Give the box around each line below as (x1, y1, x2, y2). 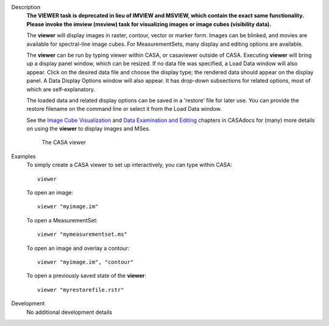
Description (11, 4, 41, 10)
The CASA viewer (41, 139, 87, 146)
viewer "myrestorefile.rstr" (37, 286, 124, 293)
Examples (11, 152, 36, 160)
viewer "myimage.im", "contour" (37, 258, 134, 265)
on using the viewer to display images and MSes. (26, 125, 150, 132)
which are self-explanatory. (26, 85, 96, 93)
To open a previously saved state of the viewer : (26, 272, 146, 280)
